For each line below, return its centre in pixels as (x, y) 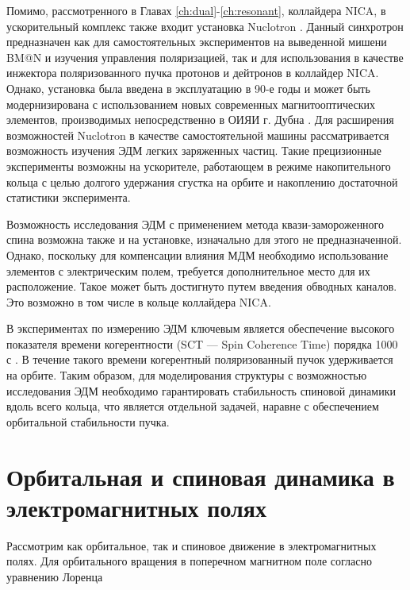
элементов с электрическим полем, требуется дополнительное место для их (188, 270)
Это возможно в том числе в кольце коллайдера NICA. (139, 301)
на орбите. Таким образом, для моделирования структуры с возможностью (187, 375)
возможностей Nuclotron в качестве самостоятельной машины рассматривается (198, 135)
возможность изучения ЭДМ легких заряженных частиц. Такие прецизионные (194, 150)
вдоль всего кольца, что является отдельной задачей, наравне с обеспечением (193, 406)
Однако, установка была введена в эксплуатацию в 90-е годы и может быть (188, 88)
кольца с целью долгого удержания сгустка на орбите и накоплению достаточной (202, 181)
